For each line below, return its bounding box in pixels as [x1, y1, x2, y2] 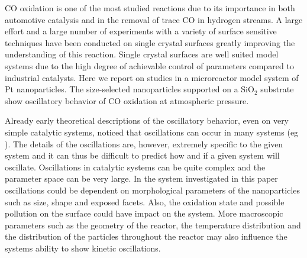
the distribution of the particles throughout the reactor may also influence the [5, 230, 287, 243]
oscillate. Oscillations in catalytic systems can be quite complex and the [5, 160, 266, 173]
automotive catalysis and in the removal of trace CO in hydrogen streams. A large [5, 13, 303, 25]
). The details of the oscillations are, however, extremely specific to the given [5, 137, 283, 150]
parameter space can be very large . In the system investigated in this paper [5, 172, 278, 185]
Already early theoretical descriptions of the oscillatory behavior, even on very [5, 114, 289, 127]
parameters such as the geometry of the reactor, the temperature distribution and [5, 218, 301, 231]
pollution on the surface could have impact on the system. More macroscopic [5, 207, 283, 220]
